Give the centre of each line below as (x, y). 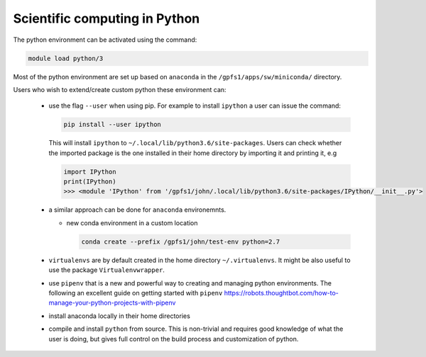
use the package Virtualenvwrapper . (106, 270)
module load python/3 (66, 58)
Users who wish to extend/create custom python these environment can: (120, 89)
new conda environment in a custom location (132, 222)
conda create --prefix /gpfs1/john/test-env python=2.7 (181, 242)
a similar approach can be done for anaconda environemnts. (137, 210)
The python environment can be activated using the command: (105, 40)
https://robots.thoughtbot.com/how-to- (281, 293)
